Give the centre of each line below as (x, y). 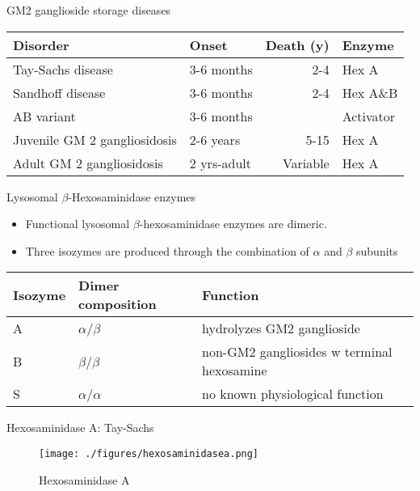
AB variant (44, 116)
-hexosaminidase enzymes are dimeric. (233, 224)
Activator (369, 116)
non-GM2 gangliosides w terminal (297, 352)
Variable (306, 163)
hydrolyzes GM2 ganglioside (281, 328)
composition (118, 304)
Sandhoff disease (59, 92)
